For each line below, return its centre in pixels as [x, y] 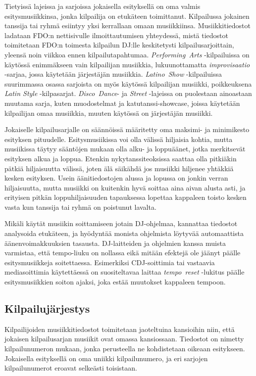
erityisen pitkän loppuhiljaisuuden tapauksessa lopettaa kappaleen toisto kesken [126, 197]
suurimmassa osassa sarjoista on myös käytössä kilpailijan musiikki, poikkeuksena [128, 83]
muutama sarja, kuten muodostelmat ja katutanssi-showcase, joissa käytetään [122, 103]
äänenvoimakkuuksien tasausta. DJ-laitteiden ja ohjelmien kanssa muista [115, 243]
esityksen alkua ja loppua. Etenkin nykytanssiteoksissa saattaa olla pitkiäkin [121, 158]
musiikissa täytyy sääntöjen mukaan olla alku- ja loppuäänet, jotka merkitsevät [125, 149]
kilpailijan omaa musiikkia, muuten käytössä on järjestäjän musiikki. [109, 113]
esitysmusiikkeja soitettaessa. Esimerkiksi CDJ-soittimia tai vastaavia [110, 262]
